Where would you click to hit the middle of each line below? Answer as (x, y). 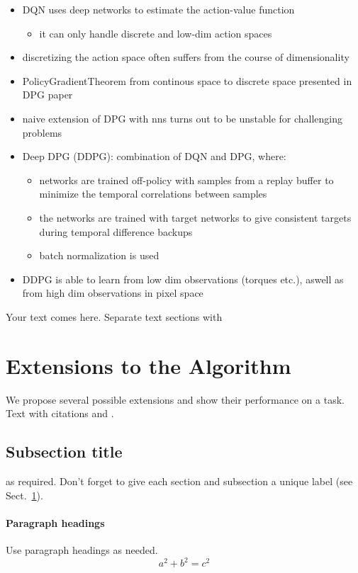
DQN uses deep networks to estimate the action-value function (158, 9)
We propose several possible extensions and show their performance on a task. (175, 399)
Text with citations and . (60, 413)
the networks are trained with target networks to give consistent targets (195, 217)
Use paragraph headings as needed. (82, 550)
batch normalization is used (99, 255)
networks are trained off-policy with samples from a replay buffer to (186, 180)
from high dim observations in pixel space (113, 293)
